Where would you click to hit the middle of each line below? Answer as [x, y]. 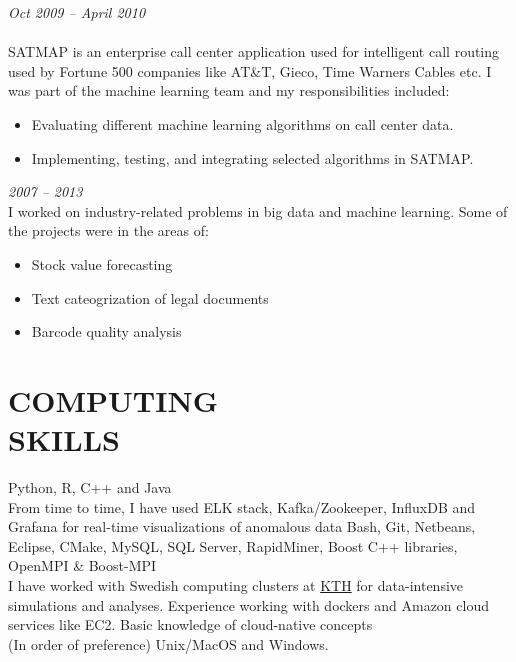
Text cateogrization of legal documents [150, 297]
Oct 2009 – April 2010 [77, 12]
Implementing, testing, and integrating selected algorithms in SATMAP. [252, 157]
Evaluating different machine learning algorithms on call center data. [242, 123]
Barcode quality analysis [106, 331]
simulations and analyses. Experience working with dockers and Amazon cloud [248, 604]
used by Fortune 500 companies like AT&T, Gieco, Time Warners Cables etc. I [250, 70]
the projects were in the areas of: [108, 230]
